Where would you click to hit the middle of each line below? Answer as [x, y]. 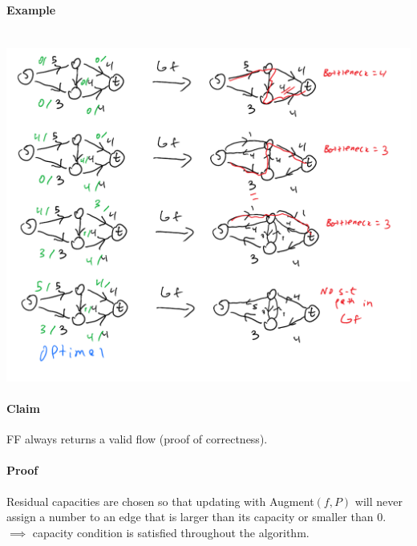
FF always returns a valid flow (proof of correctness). [137, 439]
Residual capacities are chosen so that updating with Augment [160, 501]
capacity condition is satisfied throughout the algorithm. [171, 532]
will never [379, 501]
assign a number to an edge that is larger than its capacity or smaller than [190, 517]
